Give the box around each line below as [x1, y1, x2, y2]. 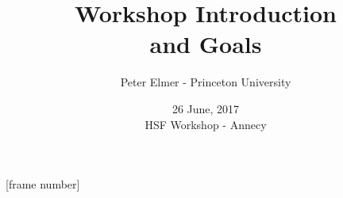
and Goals [149, 28, 262, 60]
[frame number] [6, 176, 80, 192]
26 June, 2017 [171, 100, 240, 116]
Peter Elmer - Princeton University [120, 74, 291, 90]
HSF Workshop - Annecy [145, 116, 267, 132]
